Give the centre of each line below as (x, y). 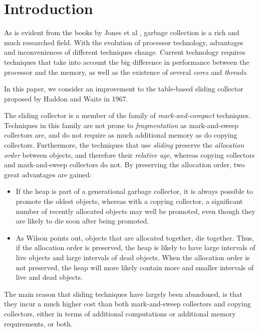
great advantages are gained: (48, 174)
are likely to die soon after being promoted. (82, 221)
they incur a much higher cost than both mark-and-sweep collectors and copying (127, 304)
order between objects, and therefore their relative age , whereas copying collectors (129, 154)
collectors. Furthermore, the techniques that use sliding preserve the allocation (124, 145)
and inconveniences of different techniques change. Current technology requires (125, 52)
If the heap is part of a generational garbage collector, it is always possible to (134, 191)
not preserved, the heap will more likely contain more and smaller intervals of (135, 267)
